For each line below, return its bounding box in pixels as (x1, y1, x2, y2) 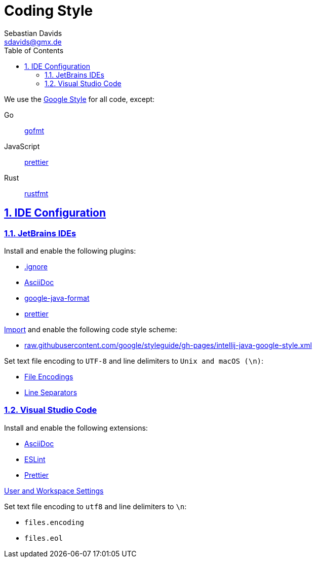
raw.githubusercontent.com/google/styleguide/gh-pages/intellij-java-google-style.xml (24, 340, 312, 349)
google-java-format (24, 293, 90, 302)
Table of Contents (4, 46, 64, 55)
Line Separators (24, 388, 77, 397)
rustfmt (24, 189, 49, 198)
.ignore (24, 262, 48, 271)
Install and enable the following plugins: (4, 246, 136, 255)
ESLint (24, 454, 46, 464)
